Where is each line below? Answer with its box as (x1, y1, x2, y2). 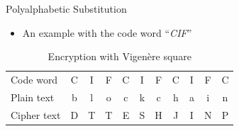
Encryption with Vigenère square (48, 49, 191, 64)
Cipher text (11, 107, 61, 122)
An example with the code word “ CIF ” (22, 25, 192, 40)
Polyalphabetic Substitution (6, 1, 127, 16)
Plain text (11, 89, 55, 104)
